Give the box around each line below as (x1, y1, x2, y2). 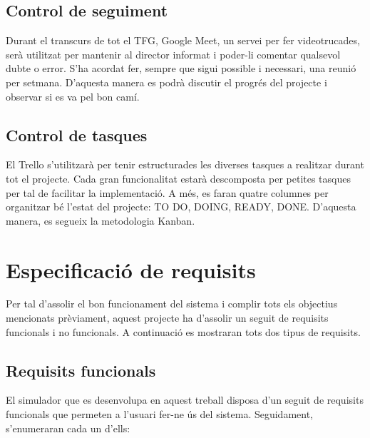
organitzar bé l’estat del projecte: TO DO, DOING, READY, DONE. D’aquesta (6, 199, 356, 214)
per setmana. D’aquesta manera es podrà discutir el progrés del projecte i (6, 74, 327, 89)
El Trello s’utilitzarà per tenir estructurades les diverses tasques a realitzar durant (6, 157, 364, 172)
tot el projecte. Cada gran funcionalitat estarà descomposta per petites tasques (6, 170, 351, 185)
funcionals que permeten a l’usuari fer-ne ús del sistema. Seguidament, (6, 407, 314, 422)
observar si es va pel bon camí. (6, 88, 140, 103)
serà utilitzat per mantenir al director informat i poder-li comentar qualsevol (6, 46, 341, 61)
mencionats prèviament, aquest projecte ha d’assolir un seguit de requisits (6, 310, 329, 325)
